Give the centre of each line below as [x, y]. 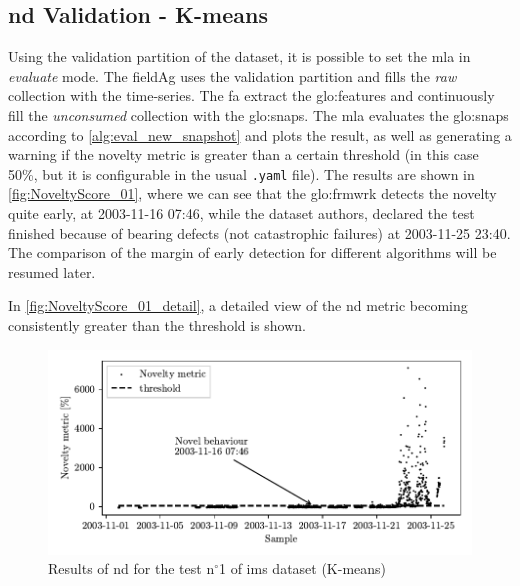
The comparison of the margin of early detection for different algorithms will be [252, 252]
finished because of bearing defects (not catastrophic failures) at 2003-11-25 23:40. [259, 232]
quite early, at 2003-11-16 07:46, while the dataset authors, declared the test [241, 213]
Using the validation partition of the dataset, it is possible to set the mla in [239, 56]
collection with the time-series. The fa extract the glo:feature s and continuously [251, 95]
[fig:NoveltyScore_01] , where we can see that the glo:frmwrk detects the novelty [252, 193]
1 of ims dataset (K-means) [303, 568]
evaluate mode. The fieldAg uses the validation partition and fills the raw [232, 75]
